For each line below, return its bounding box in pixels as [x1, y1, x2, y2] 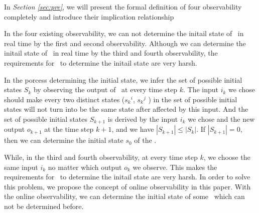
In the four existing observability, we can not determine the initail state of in [4, 28, 244, 39]
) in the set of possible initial [148, 94, 237, 104]
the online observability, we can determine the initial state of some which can [4, 191, 245, 201]
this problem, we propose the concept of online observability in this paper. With [4, 181, 251, 191]
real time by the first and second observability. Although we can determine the [4, 38, 246, 48]
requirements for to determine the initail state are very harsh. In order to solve [4, 171, 250, 182]
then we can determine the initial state [4, 135, 123, 145]
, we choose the [203, 151, 250, 162]
